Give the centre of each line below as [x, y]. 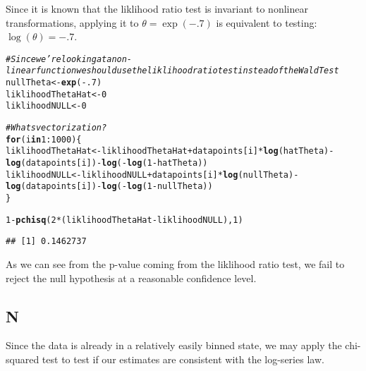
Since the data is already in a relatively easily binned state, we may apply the [174, 345]
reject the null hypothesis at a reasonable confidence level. [131, 278]
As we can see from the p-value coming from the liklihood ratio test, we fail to [175, 263]
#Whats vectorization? [56, 128]
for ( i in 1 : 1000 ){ [44, 139]
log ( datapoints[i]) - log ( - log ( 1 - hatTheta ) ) [107, 163]
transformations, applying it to [72, 22]
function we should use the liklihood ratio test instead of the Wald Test [187, 71]
